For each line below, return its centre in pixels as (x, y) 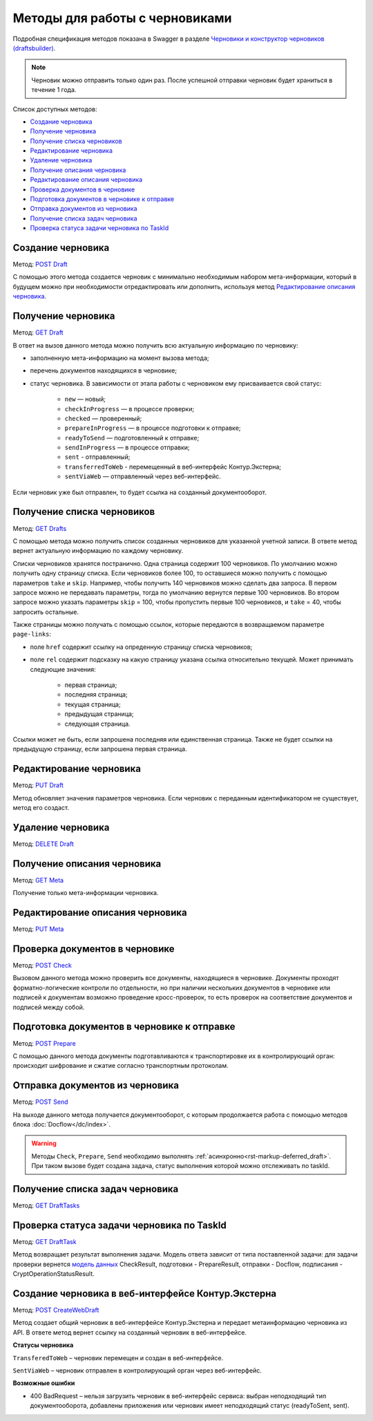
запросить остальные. (46, 612)
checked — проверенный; (103, 418)
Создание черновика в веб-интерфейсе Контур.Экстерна (145, 1293)
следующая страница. (97, 724)
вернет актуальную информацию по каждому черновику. (98, 551)
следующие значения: (63, 669)
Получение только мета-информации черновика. (86, 893)
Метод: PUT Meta (38, 929)
